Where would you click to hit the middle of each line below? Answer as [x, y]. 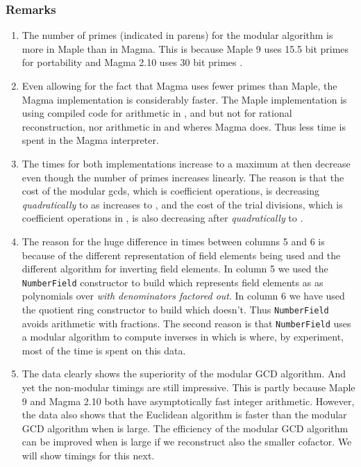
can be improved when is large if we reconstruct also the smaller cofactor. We [187, 442]
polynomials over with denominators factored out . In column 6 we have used [183, 296]
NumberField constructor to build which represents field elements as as [173, 282]
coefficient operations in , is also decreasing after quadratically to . [162, 218]
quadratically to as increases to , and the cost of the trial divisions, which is [182, 204]
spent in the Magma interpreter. [90, 140]
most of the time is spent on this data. [104, 350]
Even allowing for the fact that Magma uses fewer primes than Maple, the [179, 85]
